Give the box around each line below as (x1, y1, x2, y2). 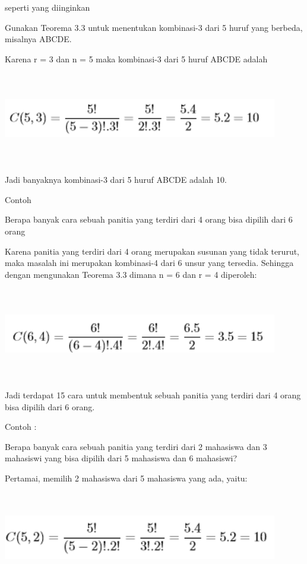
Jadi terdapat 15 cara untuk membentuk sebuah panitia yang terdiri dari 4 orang (5, 389, 301, 401)
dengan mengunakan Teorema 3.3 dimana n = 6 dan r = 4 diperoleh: (5, 268, 257, 280)
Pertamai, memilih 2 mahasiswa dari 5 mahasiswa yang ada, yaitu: (5, 472, 248, 484)
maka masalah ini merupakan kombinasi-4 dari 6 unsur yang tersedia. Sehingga (5, 256, 294, 269)
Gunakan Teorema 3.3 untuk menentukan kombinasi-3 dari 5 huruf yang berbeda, (5, 21, 303, 33)
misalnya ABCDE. (5, 33, 72, 45)
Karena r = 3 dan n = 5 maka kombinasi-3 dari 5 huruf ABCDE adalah (5, 52, 268, 65)
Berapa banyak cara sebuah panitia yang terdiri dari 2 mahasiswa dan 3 (5, 440, 267, 452)
